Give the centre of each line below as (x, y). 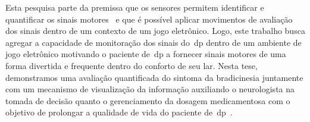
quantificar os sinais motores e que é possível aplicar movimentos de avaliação (149, 19)
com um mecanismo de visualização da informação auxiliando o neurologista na (150, 89)
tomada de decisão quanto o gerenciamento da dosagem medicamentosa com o (148, 100)
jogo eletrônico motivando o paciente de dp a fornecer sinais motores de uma (146, 54)
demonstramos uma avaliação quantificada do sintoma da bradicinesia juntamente (154, 77)
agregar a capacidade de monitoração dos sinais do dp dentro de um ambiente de (154, 42)
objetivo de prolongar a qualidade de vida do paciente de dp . (119, 112)
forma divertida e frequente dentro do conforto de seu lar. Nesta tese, (131, 65)
